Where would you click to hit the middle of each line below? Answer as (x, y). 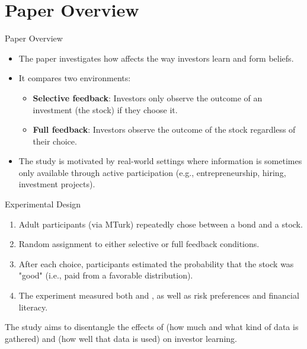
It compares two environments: (75, 78)
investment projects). (57, 184)
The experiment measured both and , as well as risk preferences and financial (159, 295)
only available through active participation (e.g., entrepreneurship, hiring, (152, 172)
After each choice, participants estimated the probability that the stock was (156, 263)
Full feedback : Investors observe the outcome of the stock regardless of (164, 129)
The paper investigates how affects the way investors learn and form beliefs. (156, 58)
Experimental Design (43, 204)
